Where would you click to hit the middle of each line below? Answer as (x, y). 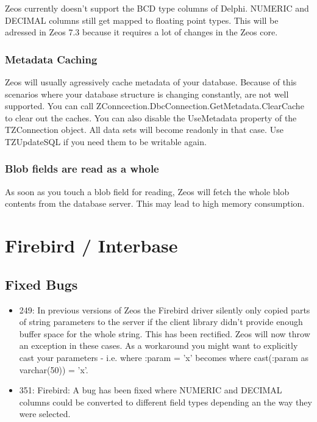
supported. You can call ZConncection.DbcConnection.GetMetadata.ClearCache (155, 106)
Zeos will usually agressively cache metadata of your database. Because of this (151, 82)
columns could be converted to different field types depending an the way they (166, 402)
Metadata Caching (51, 59)
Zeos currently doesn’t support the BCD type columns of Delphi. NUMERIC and (157, 8)
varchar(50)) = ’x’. (54, 369)
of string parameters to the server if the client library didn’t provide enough (161, 322)
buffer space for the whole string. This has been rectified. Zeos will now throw (165, 333)
